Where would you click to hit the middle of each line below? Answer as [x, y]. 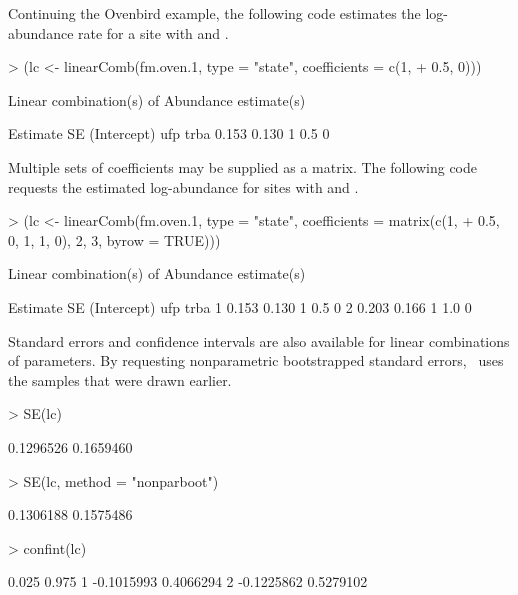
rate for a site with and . [153, 32]
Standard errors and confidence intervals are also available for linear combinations [259, 340]
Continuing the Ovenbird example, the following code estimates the [214, 13]
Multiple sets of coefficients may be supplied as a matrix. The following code [242, 166]
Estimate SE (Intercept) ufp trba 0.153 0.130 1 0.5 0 [169, 133]
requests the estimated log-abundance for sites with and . [183, 186]
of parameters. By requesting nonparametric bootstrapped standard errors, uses [256, 360]
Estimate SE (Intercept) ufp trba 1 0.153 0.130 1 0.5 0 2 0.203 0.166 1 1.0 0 [240, 306]
